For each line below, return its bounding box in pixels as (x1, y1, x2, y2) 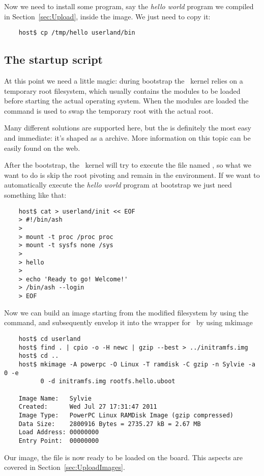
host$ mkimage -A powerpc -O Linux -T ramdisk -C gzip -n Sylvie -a (18, 360, 255, 368)
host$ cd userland (18, 335, 81, 342)
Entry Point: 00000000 (18, 437, 99, 444)
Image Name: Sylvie (18, 394, 92, 402)
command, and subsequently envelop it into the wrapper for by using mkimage (4, 317, 253, 328)
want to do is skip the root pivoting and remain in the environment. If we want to (4, 169, 260, 180)
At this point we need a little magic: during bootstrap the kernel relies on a (4, 75, 243, 86)
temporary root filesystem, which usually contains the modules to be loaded (4, 85, 241, 96)
